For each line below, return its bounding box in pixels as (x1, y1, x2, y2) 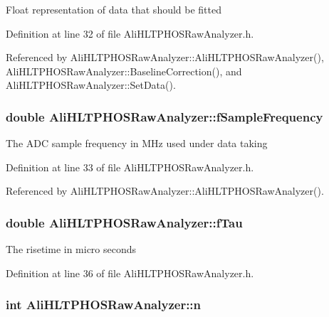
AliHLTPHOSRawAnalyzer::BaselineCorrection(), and (6, 63, 242, 78)
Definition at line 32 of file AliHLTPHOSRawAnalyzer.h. (6, 26, 254, 41)
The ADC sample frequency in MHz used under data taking (6, 136, 268, 151)
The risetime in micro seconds (6, 242, 137, 257)
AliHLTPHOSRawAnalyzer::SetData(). (6, 77, 176, 92)
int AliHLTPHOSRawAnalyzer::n (6, 296, 202, 313)
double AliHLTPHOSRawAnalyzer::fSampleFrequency (6, 107, 323, 125)
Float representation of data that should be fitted (6, 2, 222, 16)
